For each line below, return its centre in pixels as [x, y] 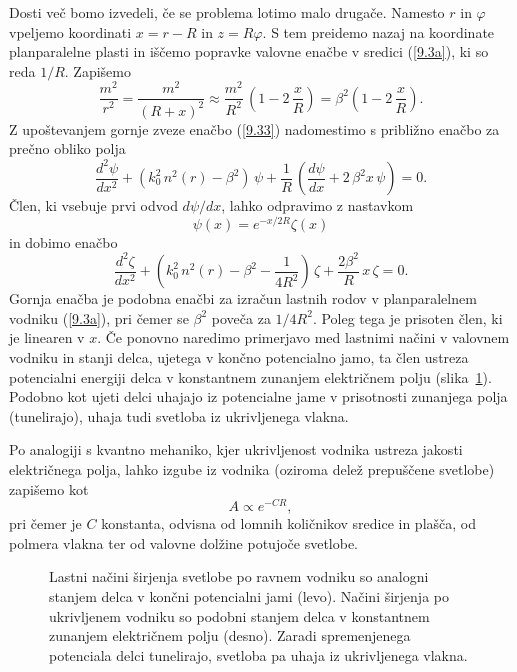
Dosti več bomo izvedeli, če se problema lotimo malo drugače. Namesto [227, 12]
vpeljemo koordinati [70, 31]
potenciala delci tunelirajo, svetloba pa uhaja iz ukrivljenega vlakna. [258, 654]
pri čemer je [45, 523]
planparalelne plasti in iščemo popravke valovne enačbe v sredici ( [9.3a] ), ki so [249, 51]
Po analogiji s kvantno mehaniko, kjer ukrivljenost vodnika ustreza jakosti [236, 449]
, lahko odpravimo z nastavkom [317, 205]
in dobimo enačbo [63, 241]
